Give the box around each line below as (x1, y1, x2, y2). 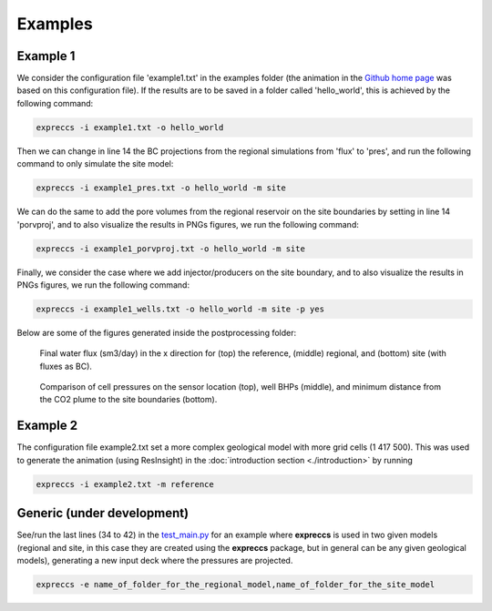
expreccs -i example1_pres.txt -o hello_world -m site (36, 183, 286, 193)
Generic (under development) (16, 505, 190, 521)
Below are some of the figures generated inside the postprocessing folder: (16, 327, 296, 338)
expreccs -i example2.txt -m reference (36, 479, 214, 489)
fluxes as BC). (39, 361, 93, 372)
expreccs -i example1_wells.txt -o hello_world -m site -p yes (36, 303, 325, 314)
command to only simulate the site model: (16, 158, 174, 169)
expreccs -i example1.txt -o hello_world (36, 122, 224, 132)
